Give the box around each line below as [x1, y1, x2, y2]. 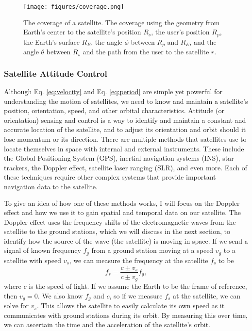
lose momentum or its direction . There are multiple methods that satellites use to [4, 133, 247, 144]
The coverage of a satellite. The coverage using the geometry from [23, 17, 220, 27]
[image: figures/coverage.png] [23, 3, 124, 10]
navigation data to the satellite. [4, 181, 98, 191]
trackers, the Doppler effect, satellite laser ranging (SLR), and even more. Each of [4, 162, 247, 172]
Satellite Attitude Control [4, 67, 107, 79]
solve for [4, 300, 29, 311]
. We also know [37, 290, 83, 300]
